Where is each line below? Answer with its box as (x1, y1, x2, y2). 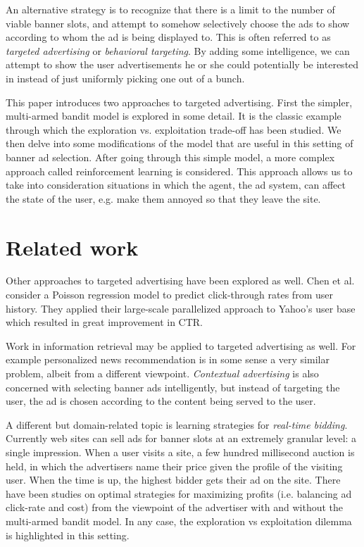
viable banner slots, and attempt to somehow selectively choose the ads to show (6, 15, 350, 30)
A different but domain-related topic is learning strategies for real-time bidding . (6, 417, 348, 432)
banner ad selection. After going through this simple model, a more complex (6, 149, 335, 164)
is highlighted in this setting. (6, 527, 130, 542)
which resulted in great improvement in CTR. (6, 315, 203, 329)
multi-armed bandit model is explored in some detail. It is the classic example (6, 108, 341, 123)
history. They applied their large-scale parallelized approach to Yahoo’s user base (6, 301, 356, 315)
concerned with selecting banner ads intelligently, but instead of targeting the (6, 379, 340, 394)
